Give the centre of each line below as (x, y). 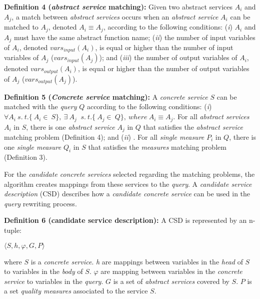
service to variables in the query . (54, 281)
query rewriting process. (40, 203)
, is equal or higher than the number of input (164, 47)
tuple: (13, 230)
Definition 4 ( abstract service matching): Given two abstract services (118, 7)
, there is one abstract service (70, 126)
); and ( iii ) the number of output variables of (168, 57)
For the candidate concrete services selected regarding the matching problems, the (129, 174)
